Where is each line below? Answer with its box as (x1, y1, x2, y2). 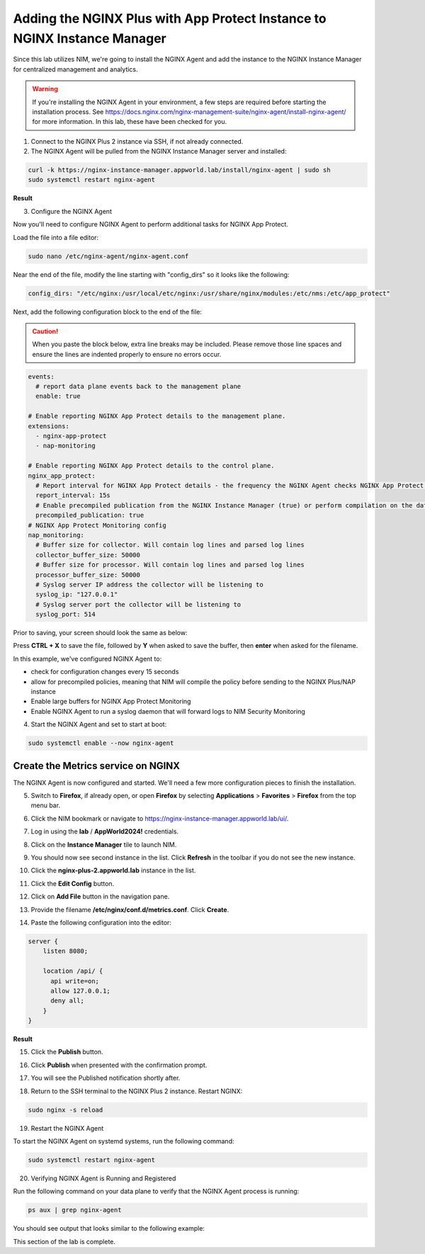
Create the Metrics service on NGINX (13, 760, 181, 772)
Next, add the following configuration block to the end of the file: (13, 307, 202, 316)
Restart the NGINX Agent (30, 1124, 104, 1132)
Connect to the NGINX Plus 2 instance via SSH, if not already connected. (30, 137, 244, 145)
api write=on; (50, 977, 99, 985)
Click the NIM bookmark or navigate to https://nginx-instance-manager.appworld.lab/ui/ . (30, 814, 289, 823)
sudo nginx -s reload (28, 1105, 103, 1114)
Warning (32, 85, 58, 93)
